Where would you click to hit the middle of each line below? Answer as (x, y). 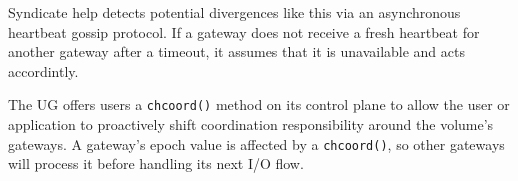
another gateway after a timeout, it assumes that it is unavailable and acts (236, 51)
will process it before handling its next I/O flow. (156, 163)
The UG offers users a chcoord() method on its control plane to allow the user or (259, 104)
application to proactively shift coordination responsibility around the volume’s (251, 124)
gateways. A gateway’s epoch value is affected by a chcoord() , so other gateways (256, 143)
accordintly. (43, 70)
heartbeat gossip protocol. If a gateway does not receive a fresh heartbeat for (244, 31)
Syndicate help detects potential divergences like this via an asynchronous (234, 12)
